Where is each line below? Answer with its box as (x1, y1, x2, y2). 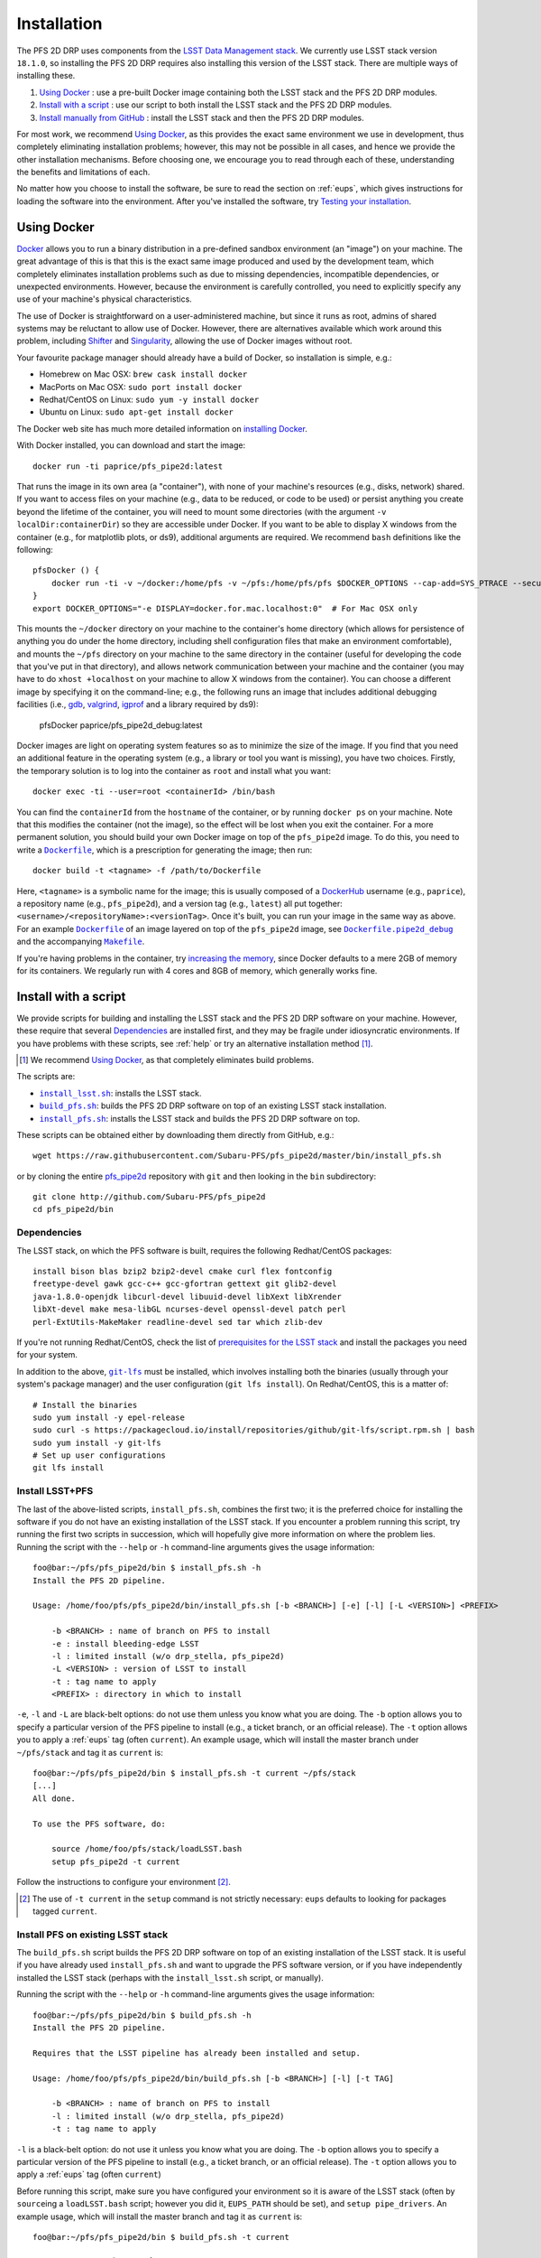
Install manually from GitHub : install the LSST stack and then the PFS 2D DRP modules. (39, 112, 364, 123)
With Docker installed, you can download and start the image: (16, 440, 246, 451)
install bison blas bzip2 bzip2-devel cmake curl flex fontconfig (32, 1266, 333, 1277)
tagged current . (32, 1906, 97, 1917)
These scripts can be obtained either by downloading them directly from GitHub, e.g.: (16, 1129, 335, 1140)
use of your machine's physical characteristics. (16, 294, 193, 304)
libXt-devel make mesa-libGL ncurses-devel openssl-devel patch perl (32, 1304, 347, 1314)
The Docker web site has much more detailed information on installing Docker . (16, 423, 308, 434)
